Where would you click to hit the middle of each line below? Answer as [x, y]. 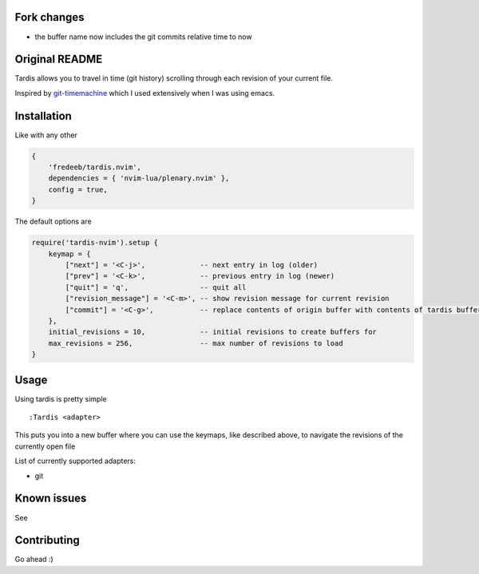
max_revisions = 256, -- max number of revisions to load [196, 343]
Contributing [47, 540]
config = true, [78, 189]
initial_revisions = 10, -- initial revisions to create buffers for [212, 332]
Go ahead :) [34, 560]
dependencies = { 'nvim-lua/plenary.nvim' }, [139, 178]
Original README [59, 59]
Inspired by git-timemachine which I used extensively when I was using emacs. [145, 93]
